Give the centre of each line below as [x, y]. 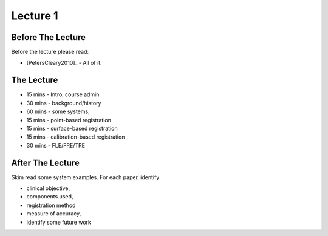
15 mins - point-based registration [69, 120]
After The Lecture [46, 162]
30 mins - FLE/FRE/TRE [56, 145]
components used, [50, 197]
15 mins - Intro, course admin [63, 94]
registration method [51, 205]
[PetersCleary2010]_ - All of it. [64, 63]
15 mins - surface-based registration [72, 128]
